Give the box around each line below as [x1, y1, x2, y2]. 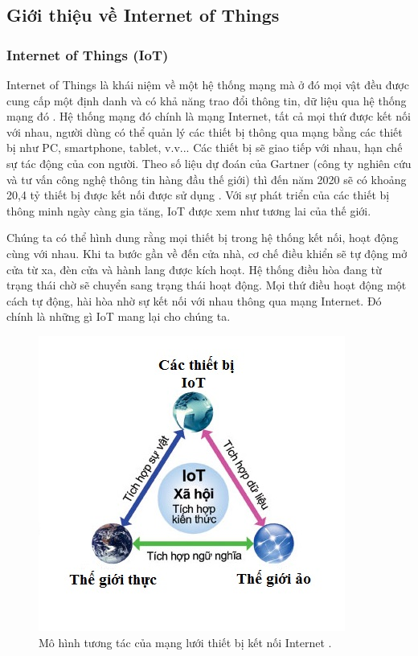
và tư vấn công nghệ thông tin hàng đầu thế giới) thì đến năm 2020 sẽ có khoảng [6, 170, 407, 187]
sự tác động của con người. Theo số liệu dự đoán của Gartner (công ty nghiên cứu [6, 154, 412, 171]
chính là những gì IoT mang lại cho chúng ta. [6, 308, 231, 325]
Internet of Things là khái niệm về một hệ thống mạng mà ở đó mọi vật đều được [6, 76, 409, 92]
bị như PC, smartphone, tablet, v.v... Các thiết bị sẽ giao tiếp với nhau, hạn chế [6, 139, 403, 156]
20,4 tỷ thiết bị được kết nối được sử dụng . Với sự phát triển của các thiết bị [6, 187, 390, 203]
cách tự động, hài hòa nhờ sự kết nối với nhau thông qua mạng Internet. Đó [6, 292, 382, 309]
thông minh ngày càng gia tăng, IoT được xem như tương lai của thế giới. [6, 202, 371, 219]
